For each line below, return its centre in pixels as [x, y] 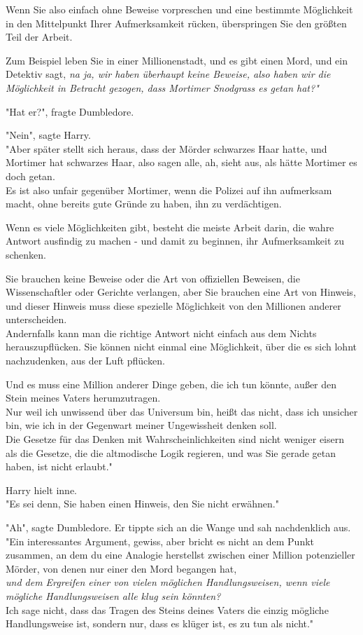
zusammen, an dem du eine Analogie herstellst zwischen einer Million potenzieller [180, 555]
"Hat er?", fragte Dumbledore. [70, 111]
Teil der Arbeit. [39, 37]
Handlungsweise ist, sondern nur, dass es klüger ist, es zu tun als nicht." [160, 623]
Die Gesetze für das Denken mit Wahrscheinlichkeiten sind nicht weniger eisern [175, 439]
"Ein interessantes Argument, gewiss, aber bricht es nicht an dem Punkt [160, 541]
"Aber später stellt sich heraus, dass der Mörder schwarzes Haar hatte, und [166, 148]
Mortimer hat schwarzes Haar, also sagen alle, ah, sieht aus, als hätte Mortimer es [181, 162]
